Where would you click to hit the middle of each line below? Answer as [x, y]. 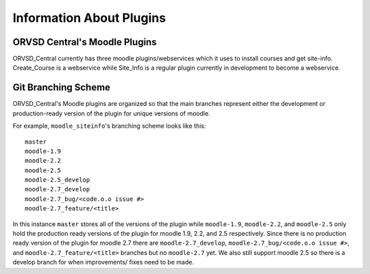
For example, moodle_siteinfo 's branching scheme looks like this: [109, 126]
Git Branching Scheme [62, 88]
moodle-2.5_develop [58, 180]
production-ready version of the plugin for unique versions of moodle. [111, 113]
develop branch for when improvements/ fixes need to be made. [103, 262]
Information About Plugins [89, 18]
